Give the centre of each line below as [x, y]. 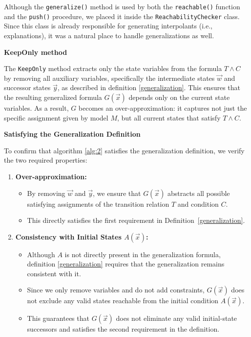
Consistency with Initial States [68, 236]
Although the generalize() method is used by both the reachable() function [122, 6]
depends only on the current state [179, 97]
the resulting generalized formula [53, 97]
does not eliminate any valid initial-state [177, 318]
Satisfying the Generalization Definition [72, 134]
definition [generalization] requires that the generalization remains [126, 264]
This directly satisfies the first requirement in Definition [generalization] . [136, 220]
